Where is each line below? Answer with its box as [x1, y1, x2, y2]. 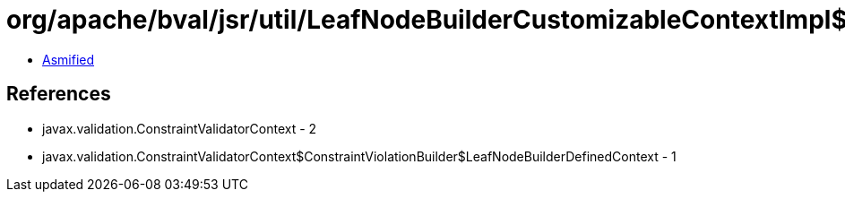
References [6, 82, 111, 106]
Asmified [42, 51, 95, 67]
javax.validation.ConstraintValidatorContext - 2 [42, 120, 317, 136]
